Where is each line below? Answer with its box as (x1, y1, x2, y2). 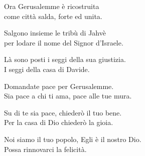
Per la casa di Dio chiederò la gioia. (4, 117, 113, 127)
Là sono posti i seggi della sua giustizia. (4, 54, 126, 64)
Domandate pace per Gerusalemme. (4, 80, 114, 91)
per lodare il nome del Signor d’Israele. (4, 37, 123, 47)
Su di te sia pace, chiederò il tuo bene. (4, 107, 122, 117)
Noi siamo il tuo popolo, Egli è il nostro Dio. (4, 133, 141, 144)
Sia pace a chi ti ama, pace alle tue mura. (4, 90, 132, 101)
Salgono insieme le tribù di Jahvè (4, 27, 106, 38)
